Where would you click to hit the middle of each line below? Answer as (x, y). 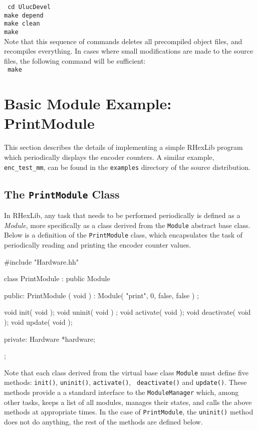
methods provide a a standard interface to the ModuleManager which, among (121, 392)
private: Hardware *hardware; (50, 339)
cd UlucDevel (29, 7)
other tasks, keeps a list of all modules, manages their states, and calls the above (128, 402)
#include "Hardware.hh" (42, 261)
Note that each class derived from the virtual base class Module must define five (126, 372)
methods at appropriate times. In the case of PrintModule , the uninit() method (129, 412)
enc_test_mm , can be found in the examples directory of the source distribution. (127, 167)
